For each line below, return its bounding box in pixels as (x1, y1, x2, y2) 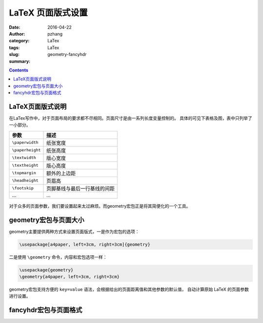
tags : (9, 44, 20, 51)
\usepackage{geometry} (19, 267, 74, 272)
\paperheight (12, 147, 41, 153)
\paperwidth (12, 140, 38, 145)
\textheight (12, 163, 38, 168)
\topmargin (12, 170, 37, 176)
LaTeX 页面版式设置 (9, 7, 88, 18)
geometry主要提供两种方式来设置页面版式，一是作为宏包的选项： (9, 229, 140, 234)
